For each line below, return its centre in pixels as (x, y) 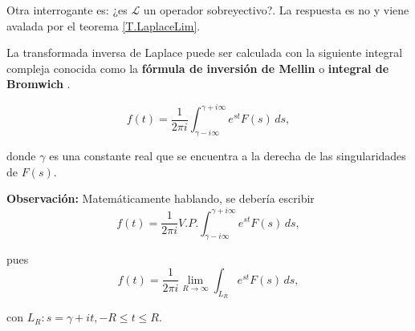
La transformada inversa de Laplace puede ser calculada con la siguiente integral (205, 52)
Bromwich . (39, 84)
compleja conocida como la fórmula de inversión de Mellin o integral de (198, 68)
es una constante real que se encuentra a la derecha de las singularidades (228, 156)
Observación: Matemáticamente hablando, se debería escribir (161, 198)
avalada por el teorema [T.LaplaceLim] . (104, 25)
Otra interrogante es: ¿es (67, 10)
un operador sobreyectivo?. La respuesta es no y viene (276, 10)
